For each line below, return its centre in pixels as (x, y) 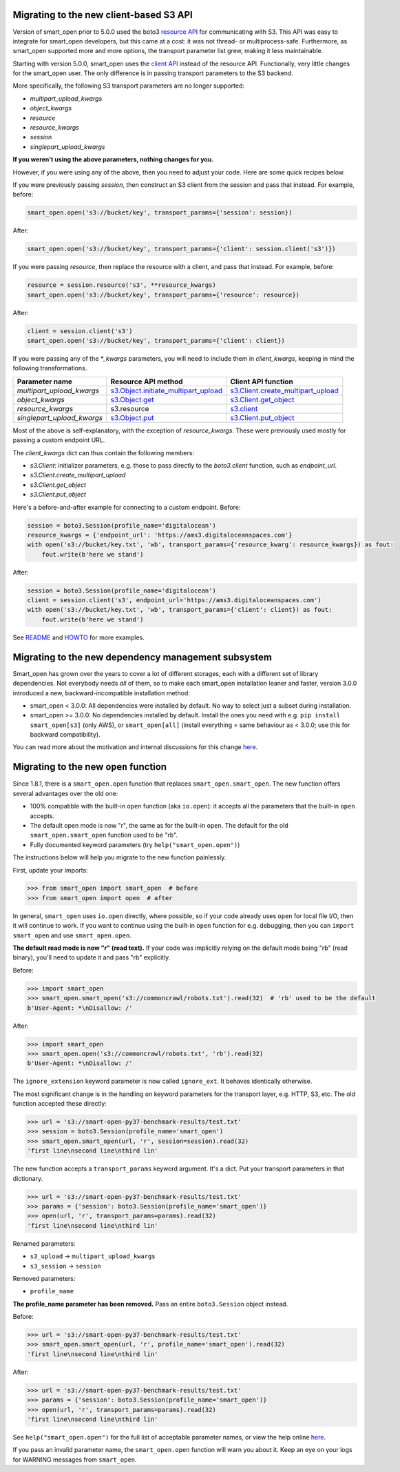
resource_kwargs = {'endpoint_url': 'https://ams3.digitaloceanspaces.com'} (160, 535)
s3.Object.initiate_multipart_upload (167, 390)
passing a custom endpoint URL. (59, 440)
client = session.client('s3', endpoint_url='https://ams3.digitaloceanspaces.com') (174, 600)
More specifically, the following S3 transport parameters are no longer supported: (128, 86)
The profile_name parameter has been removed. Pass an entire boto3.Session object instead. (150, 1304)
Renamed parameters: (44, 1243)
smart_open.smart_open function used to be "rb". (104, 835)
